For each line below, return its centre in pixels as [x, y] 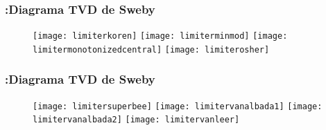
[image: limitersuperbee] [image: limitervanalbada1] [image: [178, 106]
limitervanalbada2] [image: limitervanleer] [136, 120]
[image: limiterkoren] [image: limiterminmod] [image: [160, 36]
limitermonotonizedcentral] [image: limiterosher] [151, 49]
